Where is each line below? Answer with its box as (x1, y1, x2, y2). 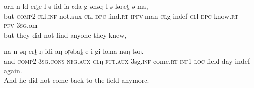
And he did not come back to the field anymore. (4, 75, 149, 85)
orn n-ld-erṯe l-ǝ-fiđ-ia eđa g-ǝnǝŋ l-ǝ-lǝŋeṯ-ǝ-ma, (4, 1, 148, 11)
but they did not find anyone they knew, (4, 29, 127, 40)
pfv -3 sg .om (4, 20, 38, 30)
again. (4, 65, 22, 75)
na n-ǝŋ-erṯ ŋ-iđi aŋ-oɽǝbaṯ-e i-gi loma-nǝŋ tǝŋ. (4, 46, 144, 56)
